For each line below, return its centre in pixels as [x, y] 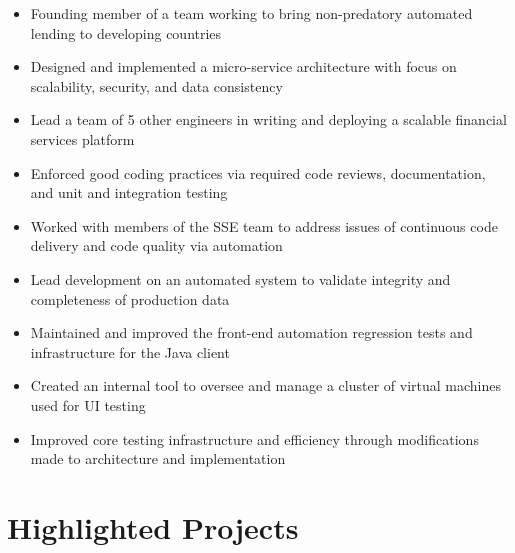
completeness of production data [130, 298]
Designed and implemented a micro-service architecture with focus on [243, 66]
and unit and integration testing [129, 192]
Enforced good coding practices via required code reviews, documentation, [258, 172]
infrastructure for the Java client [130, 351]
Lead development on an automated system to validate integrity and [240, 278]
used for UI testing [88, 404]
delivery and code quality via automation [156, 245]
